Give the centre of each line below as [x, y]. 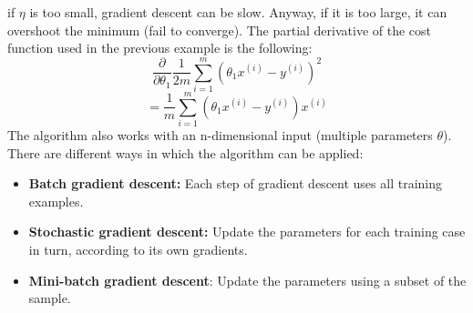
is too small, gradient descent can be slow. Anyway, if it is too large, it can [238, 12]
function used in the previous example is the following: [160, 48]
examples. [56, 201]
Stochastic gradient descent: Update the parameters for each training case [247, 232]
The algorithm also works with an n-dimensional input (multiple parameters [220, 135]
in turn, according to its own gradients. [138, 249]
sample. [50, 298]
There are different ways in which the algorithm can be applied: [185, 152]
